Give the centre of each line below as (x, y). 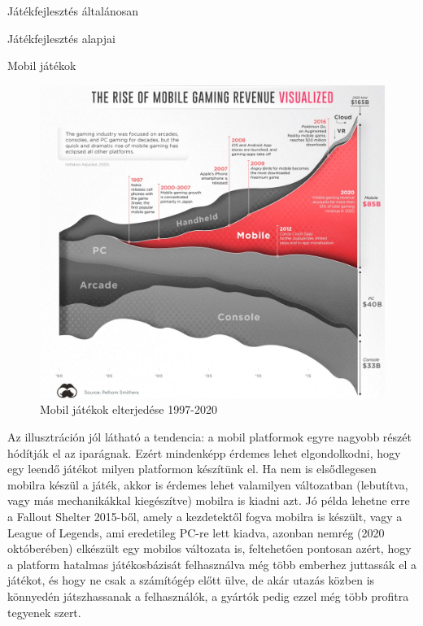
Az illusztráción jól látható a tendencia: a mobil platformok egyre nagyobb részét (209, 437)
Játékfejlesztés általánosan (73, 11)
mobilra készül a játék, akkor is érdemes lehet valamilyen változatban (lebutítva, (208, 484)
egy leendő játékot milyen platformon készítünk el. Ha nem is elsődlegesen (192, 469)
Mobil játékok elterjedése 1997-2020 (129, 409)
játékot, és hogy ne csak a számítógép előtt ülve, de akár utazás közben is (191, 580)
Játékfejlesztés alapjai (61, 38)
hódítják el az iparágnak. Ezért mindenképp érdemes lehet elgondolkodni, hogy (204, 452)
